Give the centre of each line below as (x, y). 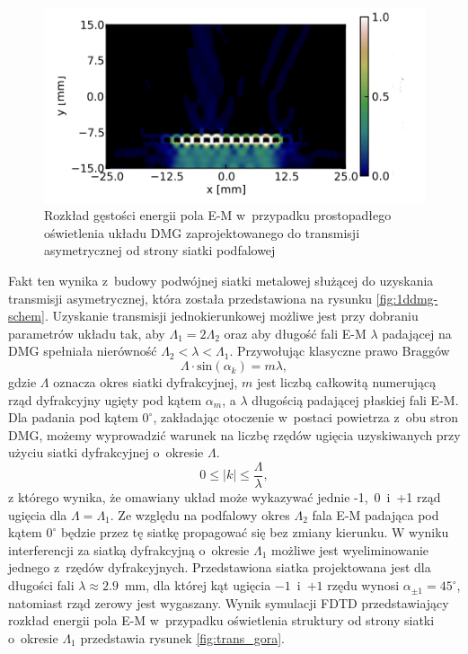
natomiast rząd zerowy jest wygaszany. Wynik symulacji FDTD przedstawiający (229, 602)
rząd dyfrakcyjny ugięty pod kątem (105, 399)
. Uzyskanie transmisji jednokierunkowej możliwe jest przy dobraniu (231, 316)
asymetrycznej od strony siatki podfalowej (160, 250)
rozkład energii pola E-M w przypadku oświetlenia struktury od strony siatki (221, 620)
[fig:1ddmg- (407, 298)
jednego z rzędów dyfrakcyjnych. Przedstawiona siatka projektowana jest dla (220, 567)
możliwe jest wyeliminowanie (350, 549)
